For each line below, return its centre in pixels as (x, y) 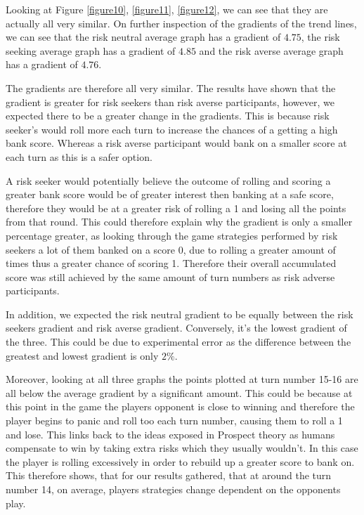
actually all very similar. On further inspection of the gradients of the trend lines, (181, 23)
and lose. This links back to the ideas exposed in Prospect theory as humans (170, 434)
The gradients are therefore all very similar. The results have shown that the (171, 87)
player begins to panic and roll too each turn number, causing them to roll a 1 (174, 421)
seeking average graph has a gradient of (91, 50)
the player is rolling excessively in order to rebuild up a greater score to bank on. (180, 461)
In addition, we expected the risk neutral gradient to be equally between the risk (180, 314)
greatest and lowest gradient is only (82, 355)
